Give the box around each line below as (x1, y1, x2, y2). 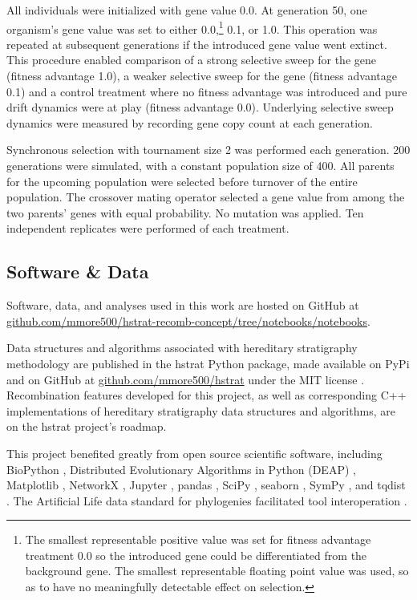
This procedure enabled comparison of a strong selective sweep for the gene (6, 51, 376, 68)
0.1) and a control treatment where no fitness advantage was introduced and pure (6, 83, 407, 99)
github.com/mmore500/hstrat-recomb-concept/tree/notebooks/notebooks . (6, 312, 370, 329)
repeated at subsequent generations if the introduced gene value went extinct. (6, 35, 387, 52)
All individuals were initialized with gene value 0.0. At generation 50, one (6, 2, 367, 18)
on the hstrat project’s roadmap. (6, 418, 167, 435)
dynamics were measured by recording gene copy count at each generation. (6, 114, 373, 131)
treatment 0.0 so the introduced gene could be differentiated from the (25, 546, 367, 563)
